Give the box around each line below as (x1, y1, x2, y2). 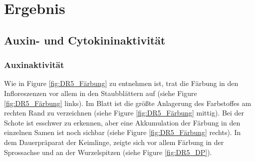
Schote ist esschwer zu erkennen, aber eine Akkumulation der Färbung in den (4, 117, 241, 127)
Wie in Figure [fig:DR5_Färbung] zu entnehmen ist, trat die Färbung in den (4, 78, 239, 88)
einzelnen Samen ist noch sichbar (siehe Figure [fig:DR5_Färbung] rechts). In (4, 127, 241, 137)
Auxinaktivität (4, 58, 64, 71)
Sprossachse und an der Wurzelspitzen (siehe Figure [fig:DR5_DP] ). (4, 146, 212, 157)
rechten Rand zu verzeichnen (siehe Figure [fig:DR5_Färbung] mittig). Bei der (4, 107, 245, 118)
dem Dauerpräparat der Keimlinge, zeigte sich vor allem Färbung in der (4, 136, 224, 147)
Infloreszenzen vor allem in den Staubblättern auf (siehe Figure (4, 87, 197, 98)
